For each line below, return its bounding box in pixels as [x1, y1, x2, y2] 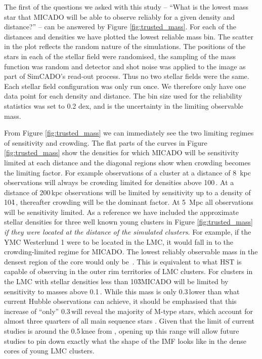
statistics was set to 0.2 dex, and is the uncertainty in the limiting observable [4, 100, 243, 111]
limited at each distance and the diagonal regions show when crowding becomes [4, 157, 251, 167]
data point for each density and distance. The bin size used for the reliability [4, 91, 242, 101]
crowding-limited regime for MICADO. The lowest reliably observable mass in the [4, 246, 258, 257]
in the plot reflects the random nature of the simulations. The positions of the [4, 41, 246, 52]
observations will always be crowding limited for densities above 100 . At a [4, 177, 234, 188]
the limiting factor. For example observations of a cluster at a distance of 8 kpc [4, 167, 251, 177]
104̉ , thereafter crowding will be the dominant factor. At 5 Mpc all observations [4, 197, 253, 207]
